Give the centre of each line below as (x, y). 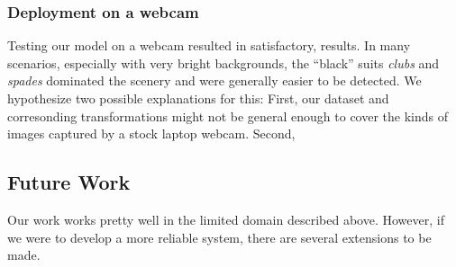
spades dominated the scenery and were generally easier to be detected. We (214, 80)
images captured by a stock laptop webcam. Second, (151, 133)
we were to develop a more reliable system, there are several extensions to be (219, 237)
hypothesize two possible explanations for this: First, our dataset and (198, 98)
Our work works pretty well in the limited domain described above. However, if (226, 219)
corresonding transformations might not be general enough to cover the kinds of (228, 116)
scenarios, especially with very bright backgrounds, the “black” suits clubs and (223, 62)
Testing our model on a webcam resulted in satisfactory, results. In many (209, 45)
